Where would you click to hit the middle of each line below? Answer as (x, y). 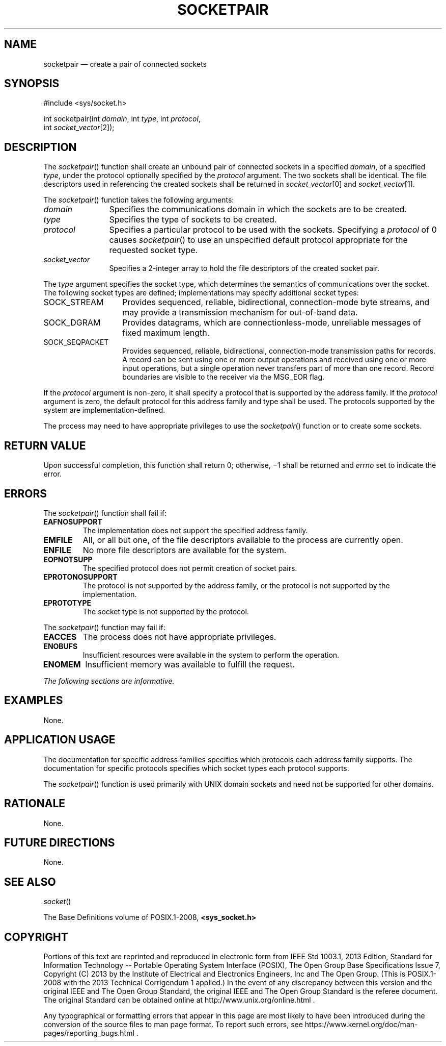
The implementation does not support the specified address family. (195, 530)
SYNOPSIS (32, 84)
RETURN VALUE (45, 445)
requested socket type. (154, 250)
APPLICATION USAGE (60, 740)
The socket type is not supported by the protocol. (166, 611)
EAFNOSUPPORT (73, 521)
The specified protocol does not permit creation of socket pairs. (190, 568)
